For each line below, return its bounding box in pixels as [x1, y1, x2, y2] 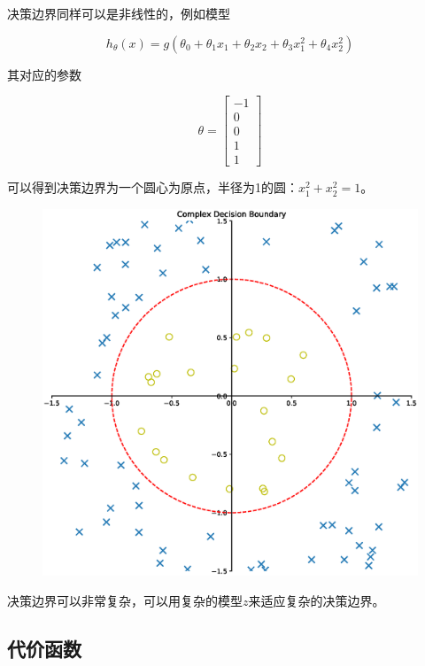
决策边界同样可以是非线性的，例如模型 [7, 4, 230, 22]
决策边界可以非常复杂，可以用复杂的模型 [7, 591, 243, 609]
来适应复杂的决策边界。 [248, 591, 385, 609]
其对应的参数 [7, 65, 81, 83]
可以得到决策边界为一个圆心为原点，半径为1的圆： [7, 178, 298, 197]
